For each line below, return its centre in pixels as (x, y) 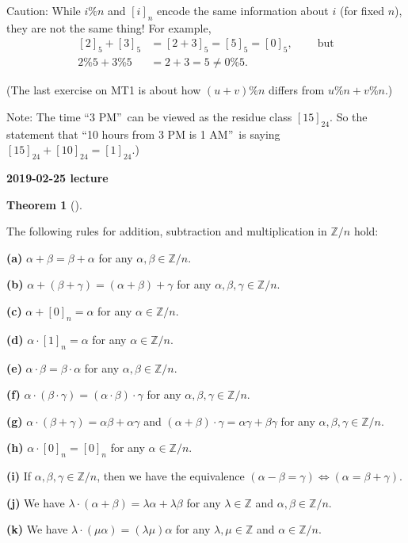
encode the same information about (243, 10)
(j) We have (36, 502)
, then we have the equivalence (171, 476)
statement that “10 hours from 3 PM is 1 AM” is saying (143, 134)
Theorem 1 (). (44, 204)
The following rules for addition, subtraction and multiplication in (167, 231)
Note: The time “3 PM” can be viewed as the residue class (149, 116)
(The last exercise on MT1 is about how (104, 90)
